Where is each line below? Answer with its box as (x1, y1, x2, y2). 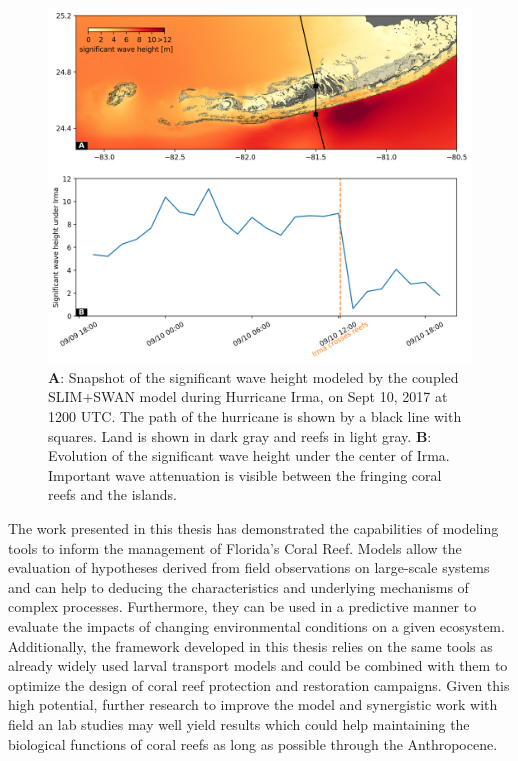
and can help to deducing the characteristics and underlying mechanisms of (8, 576, 469, 597)
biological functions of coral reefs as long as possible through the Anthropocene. (8, 733, 498, 754)
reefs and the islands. (48, 484, 177, 505)
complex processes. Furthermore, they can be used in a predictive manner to (8, 596, 477, 617)
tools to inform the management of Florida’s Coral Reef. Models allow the (8, 537, 462, 558)
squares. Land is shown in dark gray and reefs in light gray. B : (48, 425, 432, 446)
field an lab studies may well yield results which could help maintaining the (8, 713, 470, 734)
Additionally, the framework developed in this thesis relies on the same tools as (8, 635, 493, 656)
